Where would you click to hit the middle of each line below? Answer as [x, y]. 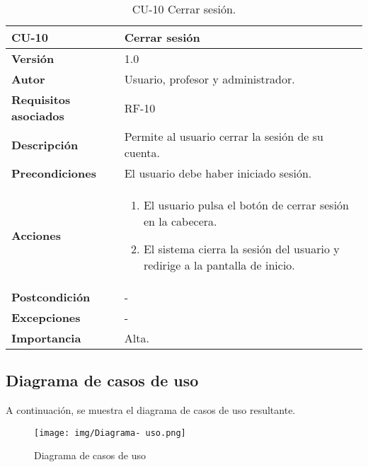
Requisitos [41, 99]
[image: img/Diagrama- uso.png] [110, 433]
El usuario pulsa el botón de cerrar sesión [246, 205]
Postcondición [51, 297]
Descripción [45, 144]
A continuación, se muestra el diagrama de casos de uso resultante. [151, 410]
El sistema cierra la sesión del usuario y [241, 249]
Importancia [46, 338]
